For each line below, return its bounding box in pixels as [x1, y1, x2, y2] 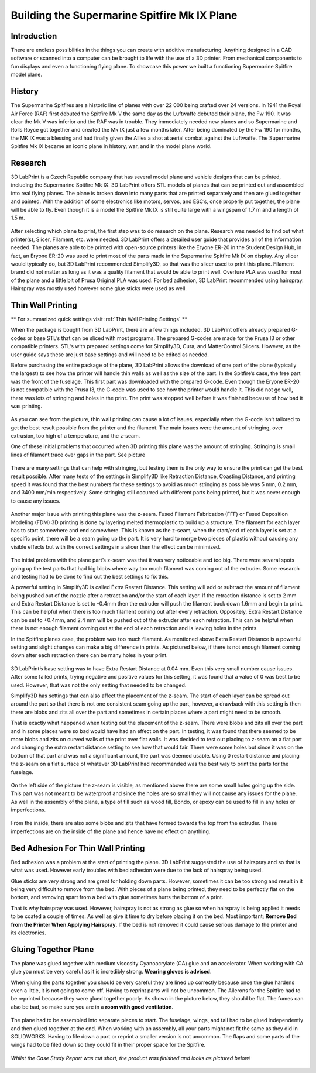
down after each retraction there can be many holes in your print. [11, 652, 168, 659]
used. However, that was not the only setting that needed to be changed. [11, 682, 187, 689]
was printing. [11, 403, 43, 410]
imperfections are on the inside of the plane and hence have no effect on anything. [11, 828, 211, 835]
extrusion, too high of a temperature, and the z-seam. [11, 432, 140, 439]
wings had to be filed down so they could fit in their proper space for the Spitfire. [11, 1041, 206, 1048]
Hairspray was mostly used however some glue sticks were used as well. [11, 285, 187, 292]
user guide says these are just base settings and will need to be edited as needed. [11, 351, 209, 358]
